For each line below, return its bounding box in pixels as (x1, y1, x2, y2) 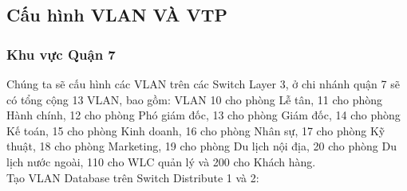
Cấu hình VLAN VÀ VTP (6, 2, 228, 27)
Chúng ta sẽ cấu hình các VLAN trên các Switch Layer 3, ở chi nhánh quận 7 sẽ (6, 76, 400, 92)
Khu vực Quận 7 (6, 44, 116, 64)
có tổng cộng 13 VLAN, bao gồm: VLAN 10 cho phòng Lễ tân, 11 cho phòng (6, 91, 383, 107)
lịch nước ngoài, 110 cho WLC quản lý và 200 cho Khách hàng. (6, 153, 316, 170)
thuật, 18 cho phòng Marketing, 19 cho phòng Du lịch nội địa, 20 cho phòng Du (6, 138, 397, 154)
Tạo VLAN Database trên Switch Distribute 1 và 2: (6, 169, 259, 185)
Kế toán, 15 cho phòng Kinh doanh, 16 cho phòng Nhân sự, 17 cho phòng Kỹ (6, 122, 385, 138)
